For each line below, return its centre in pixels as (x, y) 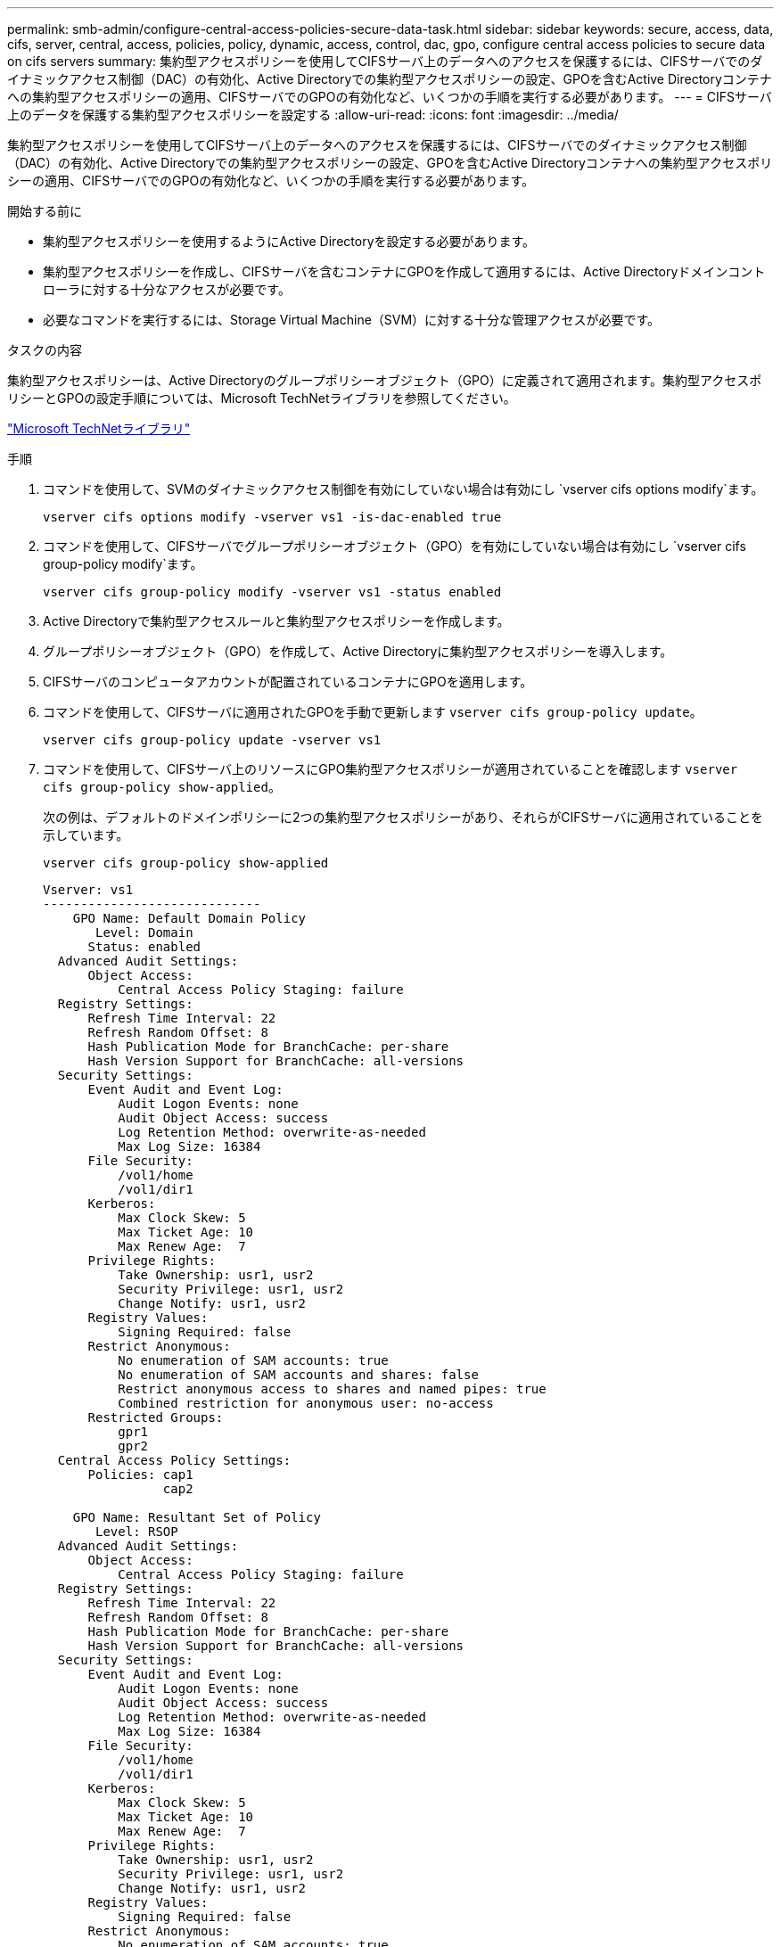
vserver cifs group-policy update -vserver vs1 (212, 740)
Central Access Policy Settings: (174, 1460)
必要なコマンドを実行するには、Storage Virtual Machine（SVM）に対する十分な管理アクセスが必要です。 (352, 320)
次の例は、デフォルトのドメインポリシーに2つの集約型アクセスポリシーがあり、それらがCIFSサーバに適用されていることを (403, 817)
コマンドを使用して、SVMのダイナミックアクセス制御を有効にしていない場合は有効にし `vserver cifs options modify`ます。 (403, 489)
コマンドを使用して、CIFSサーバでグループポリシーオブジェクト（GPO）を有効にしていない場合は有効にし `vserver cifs (395, 546)
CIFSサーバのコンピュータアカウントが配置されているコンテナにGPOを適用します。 (288, 682)
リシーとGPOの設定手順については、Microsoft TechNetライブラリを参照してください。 (262, 398)
